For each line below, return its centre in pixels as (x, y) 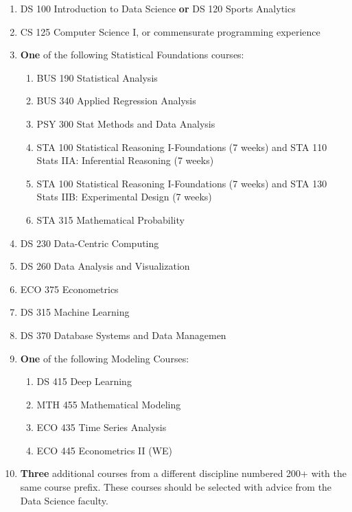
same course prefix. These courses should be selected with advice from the (176, 487)
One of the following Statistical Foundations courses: (132, 55)
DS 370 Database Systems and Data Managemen (123, 335)
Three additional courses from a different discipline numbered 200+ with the (183, 473)
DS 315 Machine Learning (75, 312)
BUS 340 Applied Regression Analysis (116, 101)
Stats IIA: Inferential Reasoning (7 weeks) (125, 160)
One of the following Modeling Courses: (105, 358)
